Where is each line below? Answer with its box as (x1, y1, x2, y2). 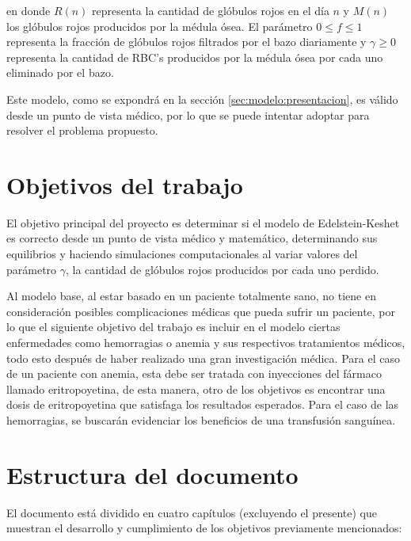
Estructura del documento (6, 458, 299, 490)
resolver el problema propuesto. (6, 122, 158, 139)
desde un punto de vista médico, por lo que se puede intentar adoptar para (6, 106, 370, 123)
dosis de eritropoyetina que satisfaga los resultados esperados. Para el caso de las (6, 396, 399, 413)
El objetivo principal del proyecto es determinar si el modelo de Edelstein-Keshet (6, 214, 400, 230)
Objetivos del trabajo (6, 168, 243, 200)
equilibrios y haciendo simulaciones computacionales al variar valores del (6, 246, 358, 262)
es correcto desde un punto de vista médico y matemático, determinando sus (6, 230, 378, 246)
